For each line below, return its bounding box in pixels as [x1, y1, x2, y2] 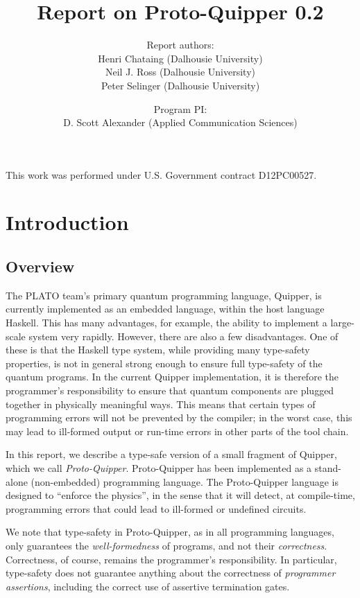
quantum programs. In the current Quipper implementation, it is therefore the [6, 369, 338, 384]
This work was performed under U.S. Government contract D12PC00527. [6, 167, 317, 182]
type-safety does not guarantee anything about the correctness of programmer [6, 565, 336, 580]
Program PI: [153, 101, 207, 116]
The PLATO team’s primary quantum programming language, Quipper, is [6, 288, 322, 302]
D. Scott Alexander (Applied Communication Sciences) [63, 115, 298, 130]
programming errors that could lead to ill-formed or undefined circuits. [6, 501, 307, 516]
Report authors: [146, 37, 214, 52]
